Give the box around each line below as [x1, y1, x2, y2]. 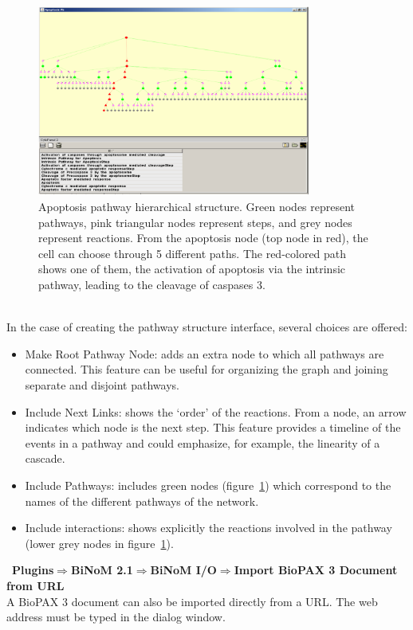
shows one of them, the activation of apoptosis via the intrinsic [38, 260, 346, 277]
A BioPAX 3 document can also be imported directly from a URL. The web [6, 593, 378, 609]
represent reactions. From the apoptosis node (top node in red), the [38, 229, 368, 246]
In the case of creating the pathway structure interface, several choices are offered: [6, 319, 407, 335]
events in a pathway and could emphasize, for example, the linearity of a [25, 434, 380, 451]
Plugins [12, 562, 54, 578]
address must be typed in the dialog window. [6, 608, 226, 625]
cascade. [25, 450, 65, 467]
